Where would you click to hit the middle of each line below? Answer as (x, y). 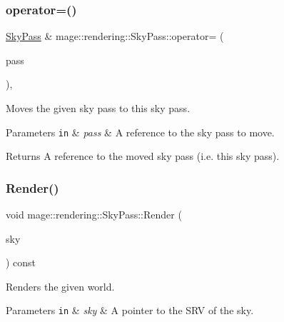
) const (21, 262)
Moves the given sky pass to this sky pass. (98, 108)
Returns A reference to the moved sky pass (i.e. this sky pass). (143, 156)
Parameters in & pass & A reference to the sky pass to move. (140, 132)
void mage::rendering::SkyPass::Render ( (94, 215)
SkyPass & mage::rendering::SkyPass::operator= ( (115, 36)
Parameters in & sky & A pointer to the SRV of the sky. (130, 310)
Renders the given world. (60, 286)
